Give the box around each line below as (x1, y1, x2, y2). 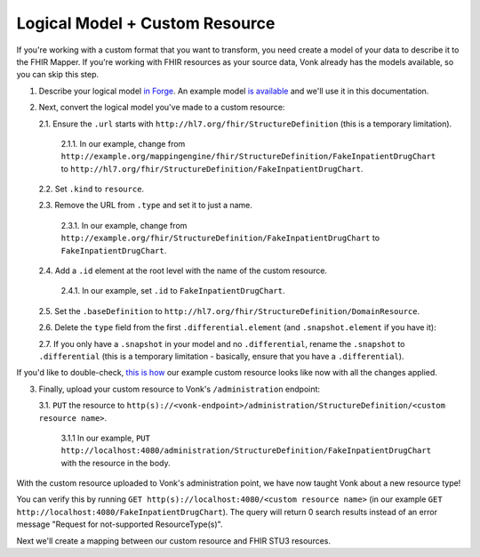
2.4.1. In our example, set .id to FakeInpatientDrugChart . (60, 286, 285, 296)
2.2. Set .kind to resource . (38, 183, 145, 195)
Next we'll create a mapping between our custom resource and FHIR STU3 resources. (16, 535, 331, 546)
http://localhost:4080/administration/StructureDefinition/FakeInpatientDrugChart (60, 446, 431, 456)
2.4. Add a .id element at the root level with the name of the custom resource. (38, 265, 328, 276)
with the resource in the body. (60, 457, 171, 468)
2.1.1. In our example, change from (60, 138, 186, 149)
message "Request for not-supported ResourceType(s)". (16, 519, 223, 529)
